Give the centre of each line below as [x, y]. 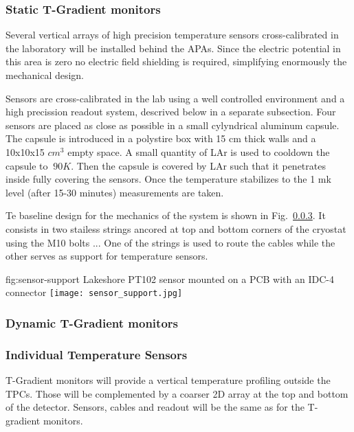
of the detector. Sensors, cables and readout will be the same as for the [155, 407]
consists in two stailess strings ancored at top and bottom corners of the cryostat [176, 228]
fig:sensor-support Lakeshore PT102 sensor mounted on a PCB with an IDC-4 [170, 278]
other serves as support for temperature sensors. [107, 256]
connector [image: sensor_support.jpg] [94, 292]
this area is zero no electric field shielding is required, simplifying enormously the [176, 61]
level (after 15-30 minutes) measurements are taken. [115, 192]
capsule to [27, 165]
